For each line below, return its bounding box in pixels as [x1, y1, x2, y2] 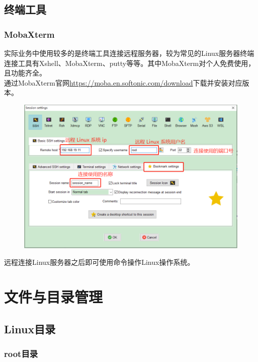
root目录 [4, 347, 38, 360]
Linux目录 [4, 321, 56, 336]
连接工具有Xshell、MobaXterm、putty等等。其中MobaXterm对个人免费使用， [4, 57, 255, 68]
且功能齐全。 [4, 67, 46, 78]
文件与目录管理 [4, 286, 103, 307]
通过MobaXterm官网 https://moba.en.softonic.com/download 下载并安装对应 [4, 77, 242, 88]
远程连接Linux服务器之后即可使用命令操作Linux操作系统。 [4, 257, 195, 267]
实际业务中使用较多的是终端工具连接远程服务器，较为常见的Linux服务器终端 [4, 48, 254, 58]
